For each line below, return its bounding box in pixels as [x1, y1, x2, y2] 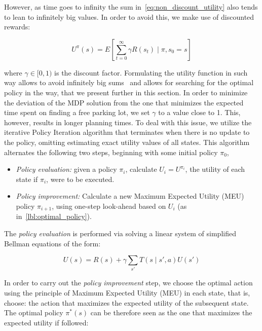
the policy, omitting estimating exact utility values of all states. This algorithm [4, 136, 250, 147]
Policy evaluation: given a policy [16, 164, 117, 174]
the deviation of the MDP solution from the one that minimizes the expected [4, 97, 244, 107]
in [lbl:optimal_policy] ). [16, 211, 92, 222]
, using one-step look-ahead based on [52, 200, 166, 211]
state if [16, 173, 38, 184]
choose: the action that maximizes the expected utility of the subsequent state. [4, 297, 249, 308]
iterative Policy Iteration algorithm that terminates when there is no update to [4, 127, 250, 137]
